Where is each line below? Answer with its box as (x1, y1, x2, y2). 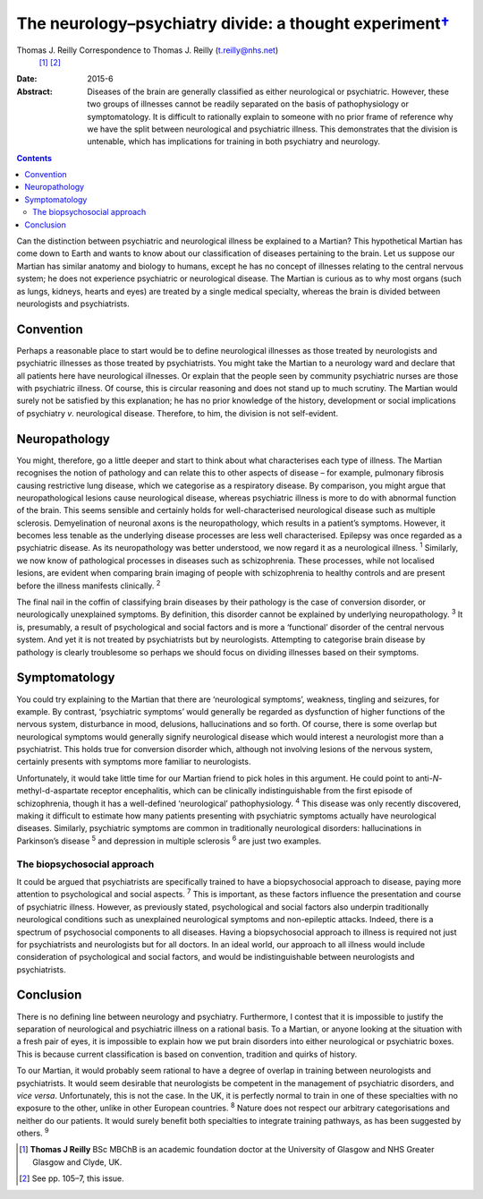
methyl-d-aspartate (16, 785, 89, 796)
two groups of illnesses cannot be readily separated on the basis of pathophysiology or (87, 98, 409, 109)
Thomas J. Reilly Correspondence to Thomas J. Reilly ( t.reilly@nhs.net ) (16, 45, 279, 56)
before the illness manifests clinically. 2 (16, 578, 161, 591)
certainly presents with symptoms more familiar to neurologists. (16, 757, 251, 767)
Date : (16, 73, 38, 84)
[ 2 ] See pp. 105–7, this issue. (19, 1173, 124, 1184)
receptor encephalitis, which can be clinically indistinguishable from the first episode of (90, 785, 413, 796)
